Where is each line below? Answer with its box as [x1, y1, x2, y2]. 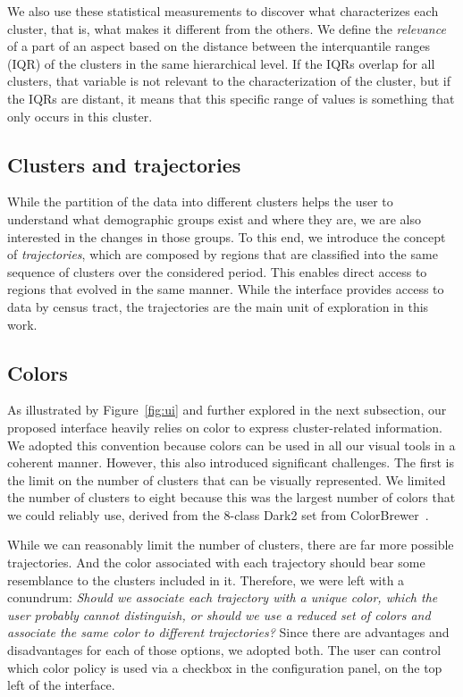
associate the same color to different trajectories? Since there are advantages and [7, 623, 450, 642]
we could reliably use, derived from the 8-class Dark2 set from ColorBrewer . [7, 505, 429, 524]
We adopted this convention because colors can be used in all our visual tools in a [7, 435, 456, 454]
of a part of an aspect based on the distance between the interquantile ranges [7, 37, 430, 55]
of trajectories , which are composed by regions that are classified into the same [7, 245, 438, 264]
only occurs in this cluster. [7, 106, 153, 125]
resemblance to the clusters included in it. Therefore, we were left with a [7, 570, 405, 589]
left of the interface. [7, 676, 115, 694]
